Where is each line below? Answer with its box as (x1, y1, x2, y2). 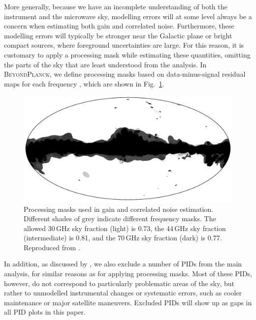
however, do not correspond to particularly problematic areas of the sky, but (4, 278, 234, 288)
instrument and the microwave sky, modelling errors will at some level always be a (4, 11, 252, 21)
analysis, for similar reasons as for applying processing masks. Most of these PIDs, (4, 268, 253, 279)
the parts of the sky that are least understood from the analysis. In (4, 59, 207, 69)
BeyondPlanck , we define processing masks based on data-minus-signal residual (4, 69, 246, 79)
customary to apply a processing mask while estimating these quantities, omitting (4, 49, 251, 59)
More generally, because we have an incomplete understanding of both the (4, 1, 227, 11)
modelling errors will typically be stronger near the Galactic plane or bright (4, 30, 232, 40)
